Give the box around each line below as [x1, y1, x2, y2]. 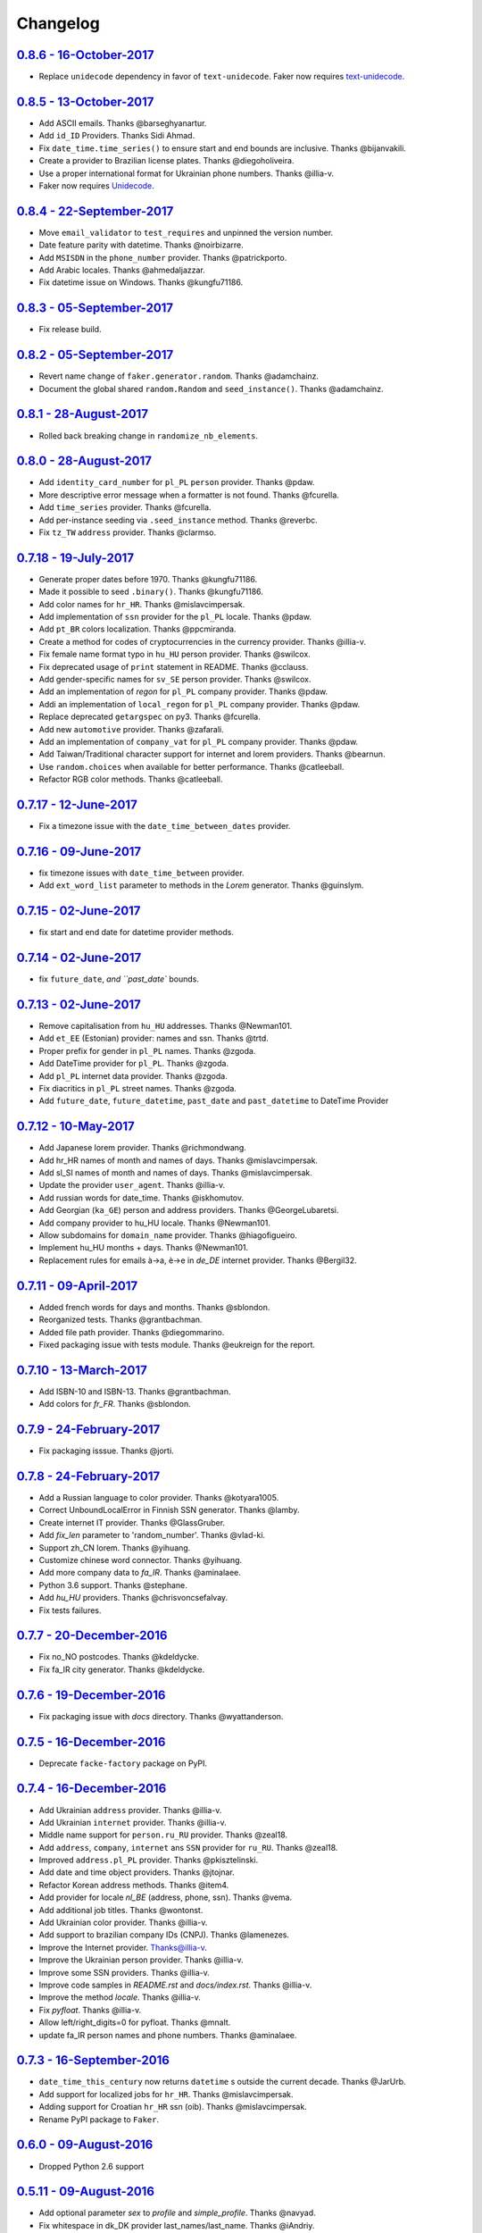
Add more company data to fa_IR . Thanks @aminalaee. [38, 1568, 241, 1578]
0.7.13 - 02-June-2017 [16, 997, 142, 1012]
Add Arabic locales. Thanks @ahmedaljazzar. [38, 264, 205, 275]
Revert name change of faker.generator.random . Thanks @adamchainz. [38, 371, 320, 381]
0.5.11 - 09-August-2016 [16, 2184, 155, 2199]
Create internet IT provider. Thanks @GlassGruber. [38, 1517, 226, 1527]
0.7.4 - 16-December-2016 [16, 1781, 167, 1796]
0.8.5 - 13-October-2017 [16, 94, 154, 109]
